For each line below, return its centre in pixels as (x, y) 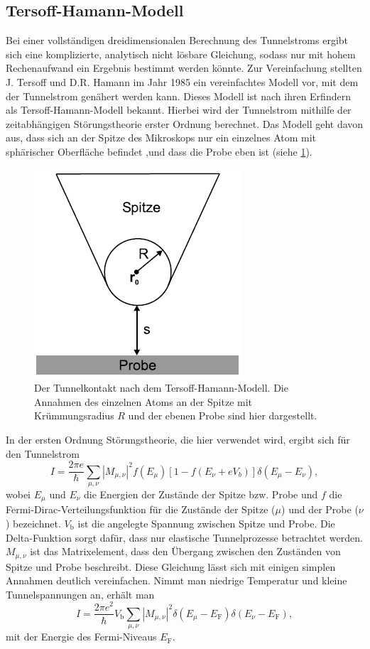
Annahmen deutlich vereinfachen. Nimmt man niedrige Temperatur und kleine (176, 580)
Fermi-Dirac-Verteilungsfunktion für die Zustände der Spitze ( (141, 509)
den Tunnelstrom (43, 453)
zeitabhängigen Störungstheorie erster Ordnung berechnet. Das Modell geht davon (185, 123)
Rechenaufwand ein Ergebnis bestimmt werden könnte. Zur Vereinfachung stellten (184, 68)
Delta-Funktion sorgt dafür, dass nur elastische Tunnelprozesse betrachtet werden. (184, 537)
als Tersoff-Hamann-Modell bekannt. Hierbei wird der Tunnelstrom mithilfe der (179, 110)
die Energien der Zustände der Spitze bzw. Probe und (201, 494)
